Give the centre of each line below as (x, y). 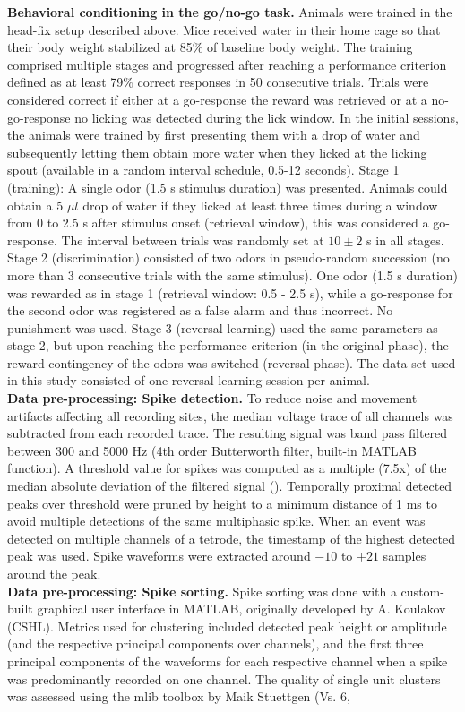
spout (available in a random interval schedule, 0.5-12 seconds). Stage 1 (203, 170)
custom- (422, 591)
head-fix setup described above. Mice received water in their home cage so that (224, 29)
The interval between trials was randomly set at (193, 240)
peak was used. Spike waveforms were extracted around (159, 556)
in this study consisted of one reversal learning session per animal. (189, 380)
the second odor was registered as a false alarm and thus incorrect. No (200, 310)
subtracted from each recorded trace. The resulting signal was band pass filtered (228, 433)
